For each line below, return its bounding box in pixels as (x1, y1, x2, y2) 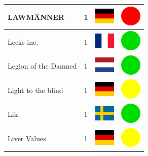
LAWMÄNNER (8, 11, 65, 22)
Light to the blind (8, 84, 63, 95)
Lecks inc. (8, 36, 39, 47)
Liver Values (8, 133, 46, 144)
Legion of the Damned (8, 60, 77, 71)
